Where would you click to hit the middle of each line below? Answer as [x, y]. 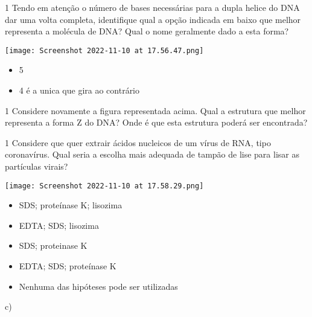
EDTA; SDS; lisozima [59, 225]
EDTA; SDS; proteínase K [68, 266]
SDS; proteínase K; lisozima [71, 205]
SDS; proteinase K [53, 245]
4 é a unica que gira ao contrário [79, 90]
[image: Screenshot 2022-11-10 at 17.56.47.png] [104, 50]
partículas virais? [37, 166]
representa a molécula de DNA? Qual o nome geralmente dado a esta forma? [147, 31]
